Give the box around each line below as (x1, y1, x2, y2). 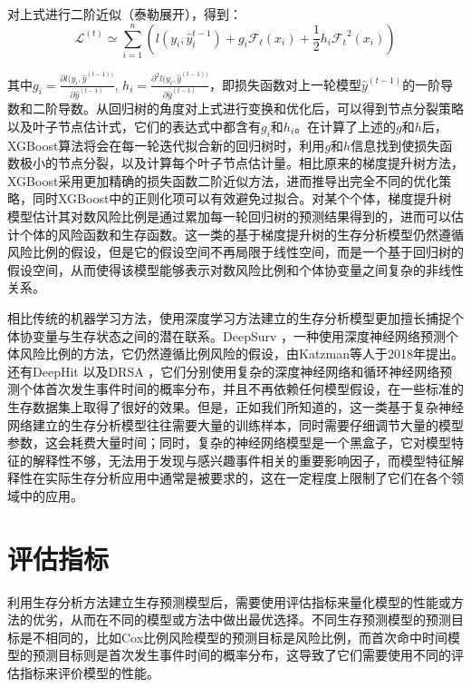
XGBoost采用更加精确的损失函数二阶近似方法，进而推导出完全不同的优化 (7, 171, 439, 190)
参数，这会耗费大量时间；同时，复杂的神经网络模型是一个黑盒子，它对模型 (7, 433, 451, 452)
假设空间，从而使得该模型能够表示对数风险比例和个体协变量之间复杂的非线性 (7, 260, 464, 279)
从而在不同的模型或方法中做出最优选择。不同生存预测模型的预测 (70, 610, 451, 629)
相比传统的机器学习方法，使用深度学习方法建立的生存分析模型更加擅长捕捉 (7, 308, 451, 327)
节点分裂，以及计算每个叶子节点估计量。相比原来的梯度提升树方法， (57, 153, 464, 172)
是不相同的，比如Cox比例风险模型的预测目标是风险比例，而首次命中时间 (19, 627, 448, 646)
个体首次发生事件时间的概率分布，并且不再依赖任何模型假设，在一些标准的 (19, 379, 464, 398)
